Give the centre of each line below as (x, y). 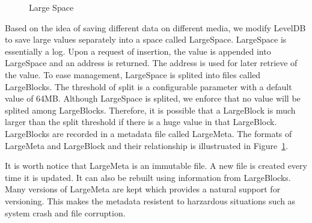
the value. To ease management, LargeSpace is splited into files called (133, 74)
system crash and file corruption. (65, 212)
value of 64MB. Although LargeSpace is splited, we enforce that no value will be (153, 98)
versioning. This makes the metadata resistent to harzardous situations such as (150, 200)
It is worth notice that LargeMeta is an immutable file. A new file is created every (156, 166)
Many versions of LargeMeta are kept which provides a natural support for (143, 189)
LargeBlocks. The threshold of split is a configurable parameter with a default (148, 86)
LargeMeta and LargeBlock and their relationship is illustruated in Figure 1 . (147, 145)
